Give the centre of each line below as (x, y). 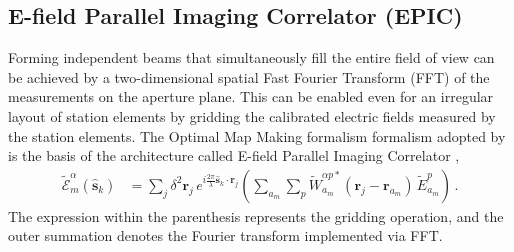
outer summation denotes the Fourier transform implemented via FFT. (225, 235)
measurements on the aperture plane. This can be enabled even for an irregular (251, 96)
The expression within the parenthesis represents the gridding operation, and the (256, 215)
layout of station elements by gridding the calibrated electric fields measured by (252, 115)
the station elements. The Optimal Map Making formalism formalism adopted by (257, 135)
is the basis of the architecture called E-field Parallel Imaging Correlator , (234, 155)
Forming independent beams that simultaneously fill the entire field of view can (251, 57)
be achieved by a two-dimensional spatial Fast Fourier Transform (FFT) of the (249, 76)
